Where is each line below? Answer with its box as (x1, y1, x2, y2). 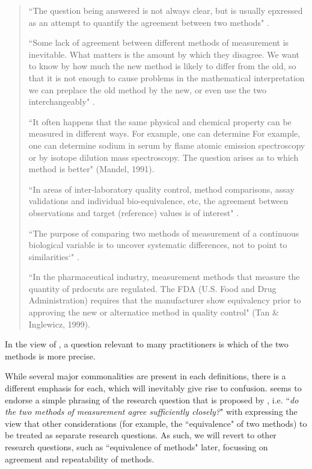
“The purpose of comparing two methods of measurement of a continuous (28, 226, 299, 239)
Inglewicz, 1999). (28, 317, 91, 330)
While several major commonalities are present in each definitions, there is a (5, 370, 286, 382)
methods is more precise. (5, 349, 96, 362)
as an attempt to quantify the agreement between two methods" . (28, 16, 269, 28)
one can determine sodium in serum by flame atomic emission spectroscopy (28, 138, 305, 151)
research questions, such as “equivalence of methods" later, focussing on (5, 441, 268, 453)
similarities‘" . (28, 250, 79, 262)
